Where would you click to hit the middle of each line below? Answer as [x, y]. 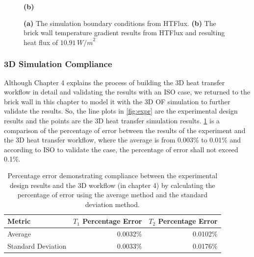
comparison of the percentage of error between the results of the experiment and [125, 130]
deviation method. [112, 204]
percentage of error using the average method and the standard [112, 195]
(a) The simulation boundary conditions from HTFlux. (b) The [120, 23]
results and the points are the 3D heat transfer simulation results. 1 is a [112, 120]
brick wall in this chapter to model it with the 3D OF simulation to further [117, 101]
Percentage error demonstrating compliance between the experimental [113, 175]
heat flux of [41, 42]
